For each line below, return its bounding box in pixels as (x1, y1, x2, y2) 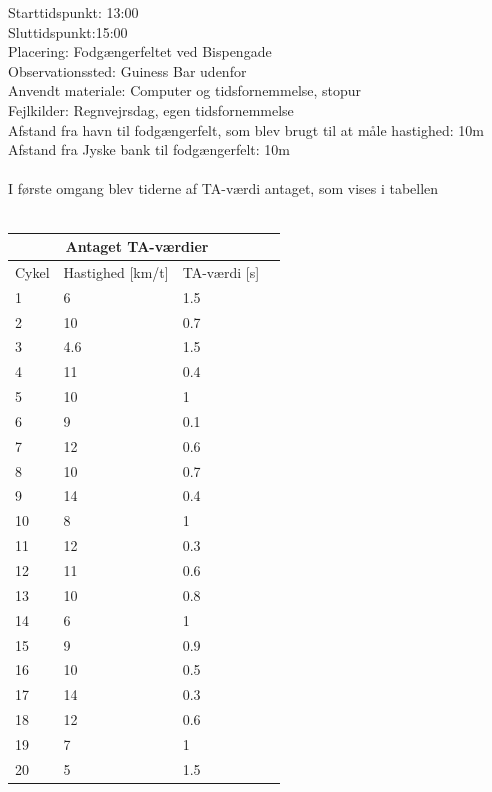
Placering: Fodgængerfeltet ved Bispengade (8, 41, 272, 62)
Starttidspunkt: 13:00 (8, 2, 139, 22)
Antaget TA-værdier (65, 236, 209, 257)
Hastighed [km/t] (63, 261, 169, 282)
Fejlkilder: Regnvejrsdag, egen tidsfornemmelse (8, 99, 294, 120)
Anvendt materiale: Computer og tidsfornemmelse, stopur (8, 80, 362, 101)
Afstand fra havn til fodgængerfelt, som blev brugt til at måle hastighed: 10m (8, 119, 484, 140)
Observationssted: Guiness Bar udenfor (8, 60, 247, 81)
